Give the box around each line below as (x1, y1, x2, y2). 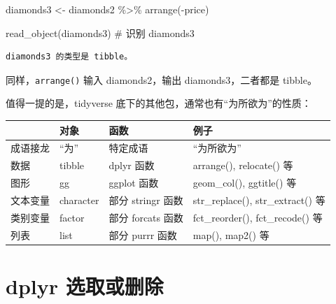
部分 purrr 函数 (108, 227, 177, 242)
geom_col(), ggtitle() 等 (192, 175, 297, 190)
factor (59, 210, 85, 224)
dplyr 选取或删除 (6, 271, 164, 300)
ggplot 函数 (108, 175, 159, 190)
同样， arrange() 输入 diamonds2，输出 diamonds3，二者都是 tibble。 (6, 72, 317, 87)
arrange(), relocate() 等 (192, 158, 293, 173)
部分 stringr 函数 (108, 192, 183, 207)
